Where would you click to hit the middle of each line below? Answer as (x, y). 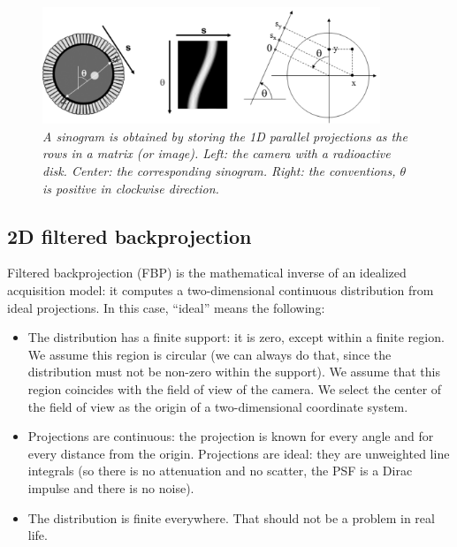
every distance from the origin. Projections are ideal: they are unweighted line (239, 453)
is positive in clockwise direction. (131, 188)
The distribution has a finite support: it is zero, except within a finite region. (236, 337)
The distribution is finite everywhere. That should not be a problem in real (231, 517)
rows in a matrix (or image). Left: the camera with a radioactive (217, 153)
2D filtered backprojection (129, 236)
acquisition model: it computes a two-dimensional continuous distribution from (221, 290)
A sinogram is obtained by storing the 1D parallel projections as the (225, 136)
